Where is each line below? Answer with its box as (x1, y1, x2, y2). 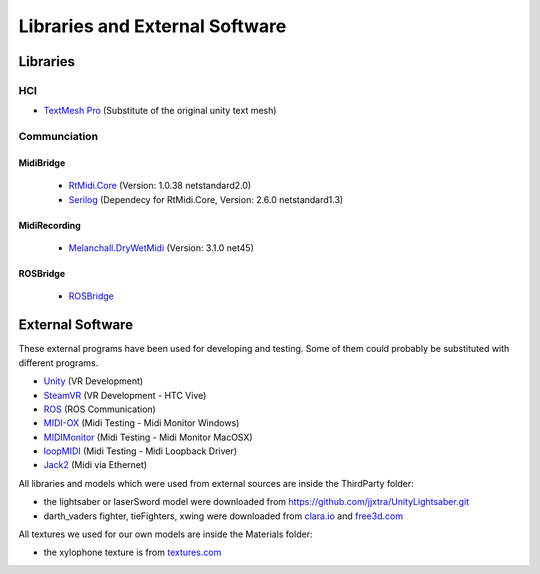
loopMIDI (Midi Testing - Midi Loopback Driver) (43, 445, 238, 457)
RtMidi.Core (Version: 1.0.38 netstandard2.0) (68, 180, 252, 192)
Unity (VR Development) (43, 375, 144, 387)
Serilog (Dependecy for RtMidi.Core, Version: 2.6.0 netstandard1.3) (68, 193, 344, 205)
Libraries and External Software (18, 15, 287, 37)
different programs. (18, 356, 99, 369)
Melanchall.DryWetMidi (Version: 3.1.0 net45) (68, 242, 254, 254)
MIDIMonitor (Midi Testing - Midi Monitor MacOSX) (43, 431, 254, 443)
